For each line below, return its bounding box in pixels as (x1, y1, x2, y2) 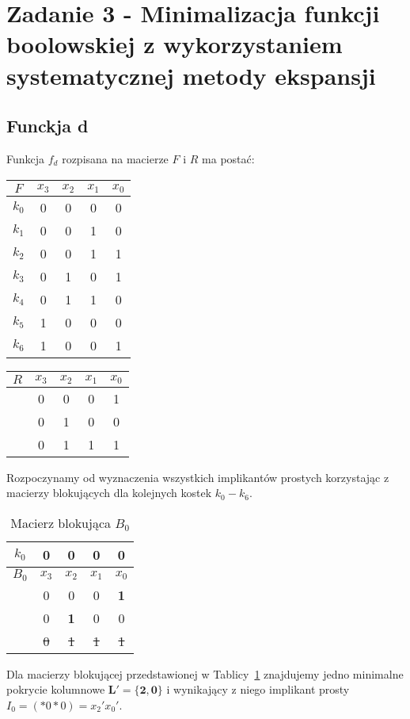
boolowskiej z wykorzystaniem (6, 28, 343, 60)
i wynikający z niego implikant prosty (166, 681, 350, 698)
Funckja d (6, 113, 89, 138)
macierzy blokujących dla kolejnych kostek (6, 484, 212, 501)
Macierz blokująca (10, 513, 112, 532)
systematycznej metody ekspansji (6, 59, 376, 91)
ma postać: (202, 150, 255, 166)
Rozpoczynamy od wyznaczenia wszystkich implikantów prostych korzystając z (6, 468, 389, 485)
